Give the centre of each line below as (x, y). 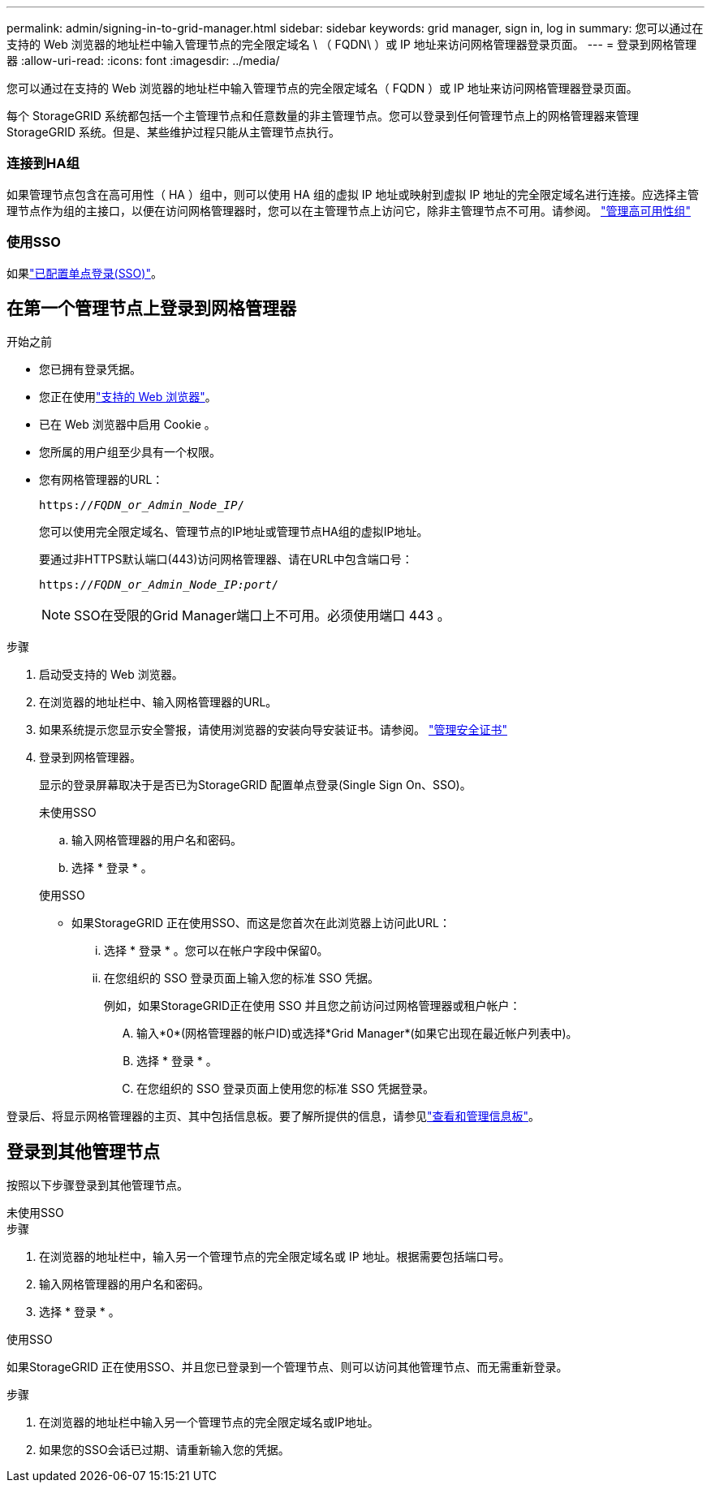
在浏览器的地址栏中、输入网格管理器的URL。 (158, 702)
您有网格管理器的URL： (101, 480)
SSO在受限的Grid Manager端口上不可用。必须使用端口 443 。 (262, 616)
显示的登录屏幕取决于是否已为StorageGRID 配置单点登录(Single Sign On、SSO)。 (255, 785)
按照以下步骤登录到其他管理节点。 (97, 1185)
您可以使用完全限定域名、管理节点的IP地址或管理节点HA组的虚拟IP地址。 (234, 532)
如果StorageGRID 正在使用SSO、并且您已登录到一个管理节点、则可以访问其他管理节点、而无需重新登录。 (287, 1367)
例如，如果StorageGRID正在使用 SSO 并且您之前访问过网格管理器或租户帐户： (312, 1006)
